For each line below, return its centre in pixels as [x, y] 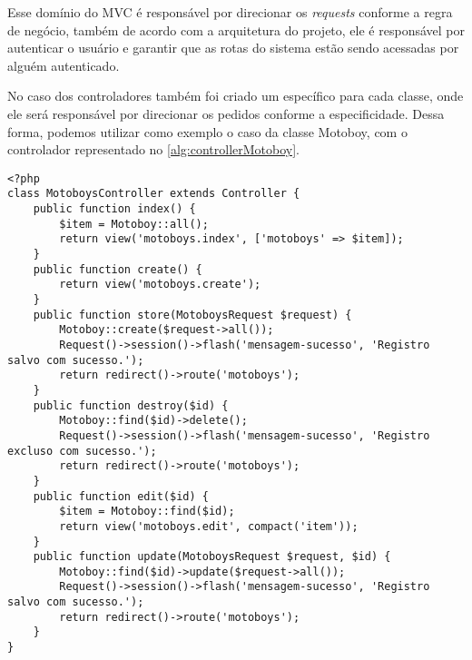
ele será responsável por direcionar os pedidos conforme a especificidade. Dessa [226, 113]
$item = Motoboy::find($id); [147, 512]
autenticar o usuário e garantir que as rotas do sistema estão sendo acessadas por [233, 48]
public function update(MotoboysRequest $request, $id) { [212, 557]
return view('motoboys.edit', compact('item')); [209, 526]
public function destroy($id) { [131, 405]
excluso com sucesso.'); [82, 451]
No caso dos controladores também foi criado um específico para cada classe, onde [236, 96]
